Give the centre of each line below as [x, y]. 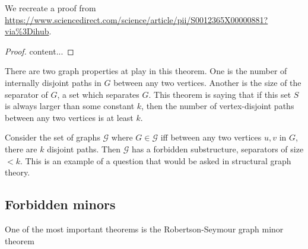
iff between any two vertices [211, 137]
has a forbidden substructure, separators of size [217, 149]
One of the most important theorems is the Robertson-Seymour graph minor [144, 229]
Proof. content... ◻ [39, 51]
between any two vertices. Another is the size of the [207, 82]
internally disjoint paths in [53, 82]
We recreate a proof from [50, 8]
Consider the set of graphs [53, 137]
